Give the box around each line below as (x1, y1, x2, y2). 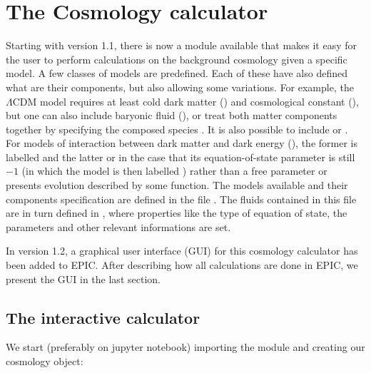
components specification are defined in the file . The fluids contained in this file (6, 191, 357, 206)
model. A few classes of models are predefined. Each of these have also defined (6, 66, 348, 81)
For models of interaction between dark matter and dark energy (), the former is (6, 136, 357, 150)
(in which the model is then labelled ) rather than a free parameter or (21, 163, 327, 178)
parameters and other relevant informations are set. (6, 219, 231, 234)
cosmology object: (6, 354, 83, 369)
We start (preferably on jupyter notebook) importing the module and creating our (6, 339, 365, 354)
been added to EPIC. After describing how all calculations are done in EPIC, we (6, 257, 358, 272)
